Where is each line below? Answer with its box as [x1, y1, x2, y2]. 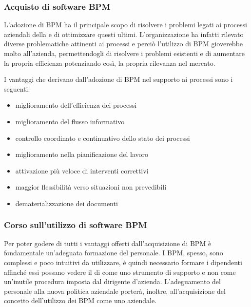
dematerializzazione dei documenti [15, 198, 118, 208]
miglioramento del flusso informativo [15, 116, 125, 126]
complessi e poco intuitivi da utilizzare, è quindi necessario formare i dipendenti [4, 257, 242, 267]
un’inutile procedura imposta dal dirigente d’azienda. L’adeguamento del [4, 276, 221, 287]
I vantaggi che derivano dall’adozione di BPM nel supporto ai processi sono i [4, 74, 233, 84]
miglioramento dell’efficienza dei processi [15, 100, 137, 110]
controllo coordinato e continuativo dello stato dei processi [15, 133, 190, 143]
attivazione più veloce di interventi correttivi [15, 165, 149, 175]
